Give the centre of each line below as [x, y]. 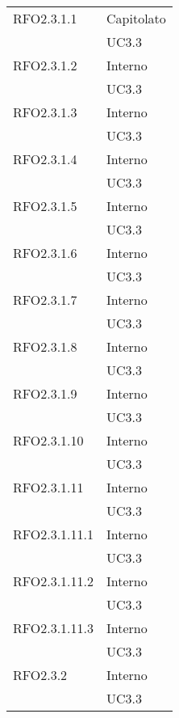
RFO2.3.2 [40, 675]
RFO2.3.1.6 [45, 253]
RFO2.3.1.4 [45, 159]
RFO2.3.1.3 [45, 112]
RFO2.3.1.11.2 [54, 581]
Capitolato [136, 18]
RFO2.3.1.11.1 [54, 534]
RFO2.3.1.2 [45, 65]
